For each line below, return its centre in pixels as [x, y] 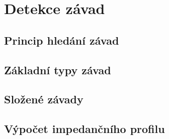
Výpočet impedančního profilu [84, 129]
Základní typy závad [58, 69]
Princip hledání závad [62, 40]
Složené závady [44, 99]
